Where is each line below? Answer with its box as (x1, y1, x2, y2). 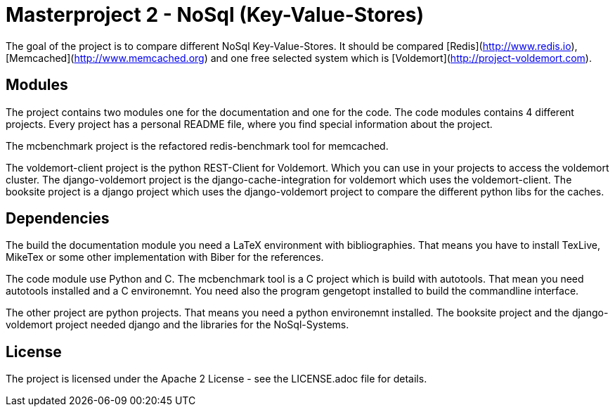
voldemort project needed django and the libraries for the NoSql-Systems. (6, 318, 349, 331)
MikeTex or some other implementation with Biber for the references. (6, 251, 324, 264)
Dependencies (6, 210, 110, 228)
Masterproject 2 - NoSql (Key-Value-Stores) (6, 3, 424, 27)
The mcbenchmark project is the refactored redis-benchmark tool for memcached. (6, 139, 389, 152)
